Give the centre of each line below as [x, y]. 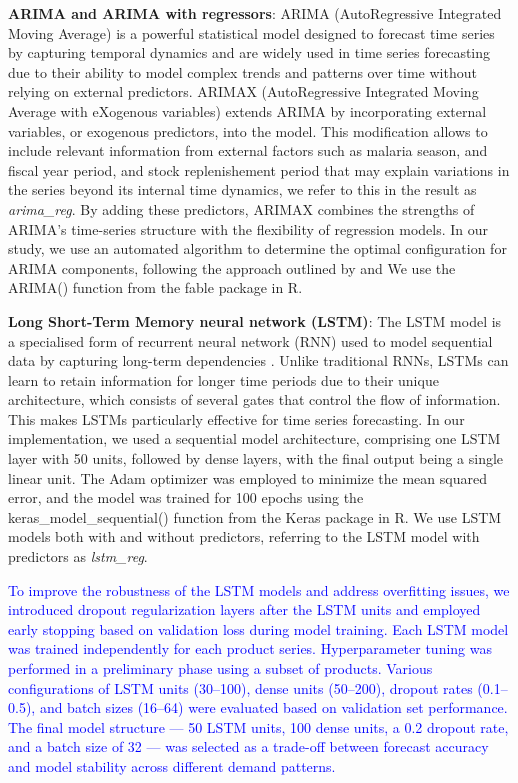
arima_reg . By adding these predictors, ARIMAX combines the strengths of [241, 208]
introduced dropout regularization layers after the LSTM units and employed [244, 609]
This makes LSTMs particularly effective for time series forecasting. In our [236, 418]
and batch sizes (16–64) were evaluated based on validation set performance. [273, 707]
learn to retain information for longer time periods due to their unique [223, 379]
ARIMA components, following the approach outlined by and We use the [232, 267]
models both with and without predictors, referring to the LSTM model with [244, 536]
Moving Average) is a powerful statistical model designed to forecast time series [251, 32]
